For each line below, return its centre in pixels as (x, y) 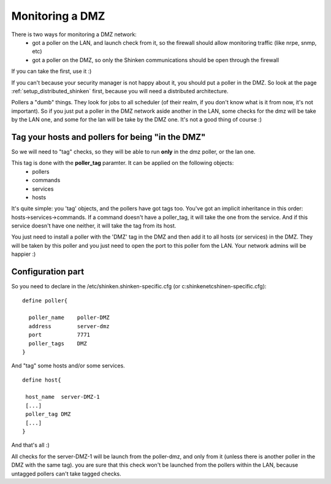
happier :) (24, 254)
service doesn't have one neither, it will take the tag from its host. (94, 226)
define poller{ (45, 300)
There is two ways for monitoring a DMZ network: (74, 34)
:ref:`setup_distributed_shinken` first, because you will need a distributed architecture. (120, 91)
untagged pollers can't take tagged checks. (67, 474)
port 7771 (59, 335)
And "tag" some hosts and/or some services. (68, 366)
